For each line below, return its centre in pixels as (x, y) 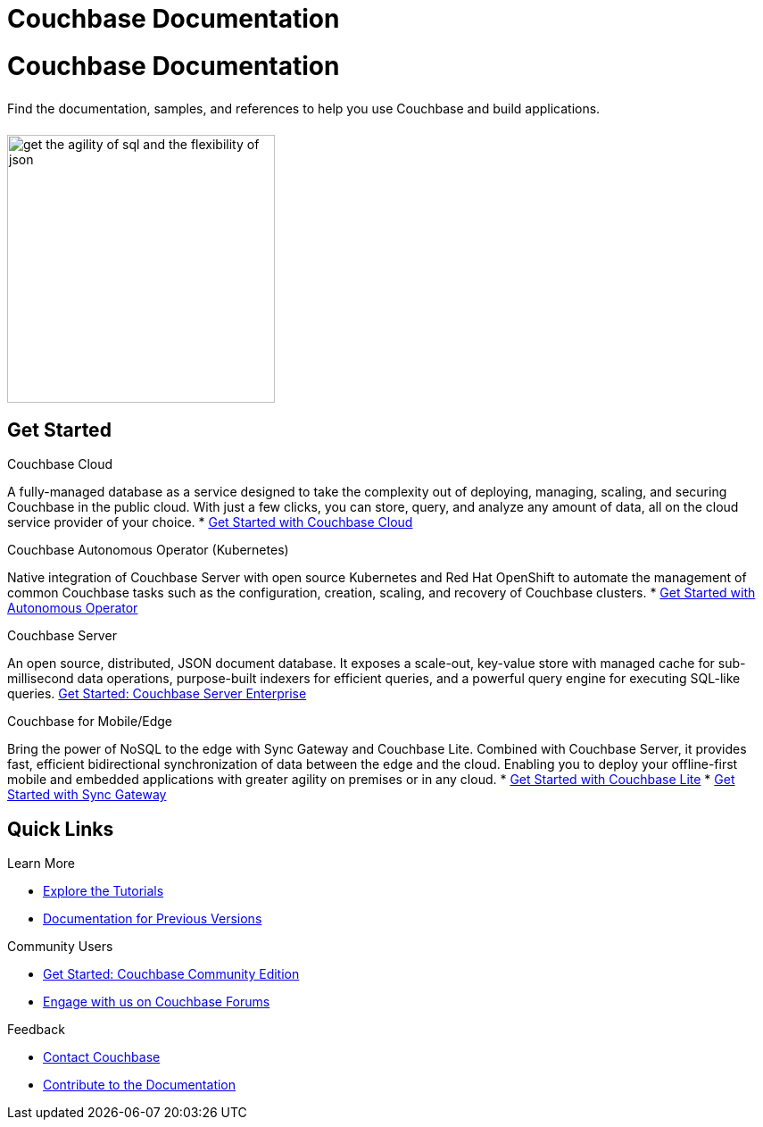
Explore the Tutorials (104, 891)
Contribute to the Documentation (140, 1085)
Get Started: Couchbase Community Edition (171, 974)
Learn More (41, 864)
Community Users (60, 947)
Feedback (36, 1030)
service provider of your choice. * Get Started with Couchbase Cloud (210, 522)
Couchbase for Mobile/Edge (90, 722)
